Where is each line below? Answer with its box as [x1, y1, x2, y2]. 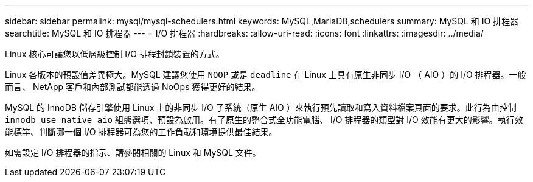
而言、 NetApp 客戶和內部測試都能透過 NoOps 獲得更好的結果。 [5, 82, 260, 92]
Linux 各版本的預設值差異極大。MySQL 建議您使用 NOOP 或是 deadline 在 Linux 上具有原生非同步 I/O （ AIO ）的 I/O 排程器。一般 [5, 69, 526, 80]
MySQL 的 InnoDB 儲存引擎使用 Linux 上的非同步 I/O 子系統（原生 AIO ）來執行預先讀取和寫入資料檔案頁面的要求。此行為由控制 [5, 102, 517, 113]
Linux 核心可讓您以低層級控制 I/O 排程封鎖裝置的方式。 [5, 49, 225, 59]
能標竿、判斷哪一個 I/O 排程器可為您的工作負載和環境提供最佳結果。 [5, 127, 277, 137]
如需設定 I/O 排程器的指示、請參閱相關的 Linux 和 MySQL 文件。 [5, 147, 261, 158]
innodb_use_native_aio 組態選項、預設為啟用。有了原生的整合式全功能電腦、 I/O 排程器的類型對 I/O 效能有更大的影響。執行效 [5, 114, 523, 125]
